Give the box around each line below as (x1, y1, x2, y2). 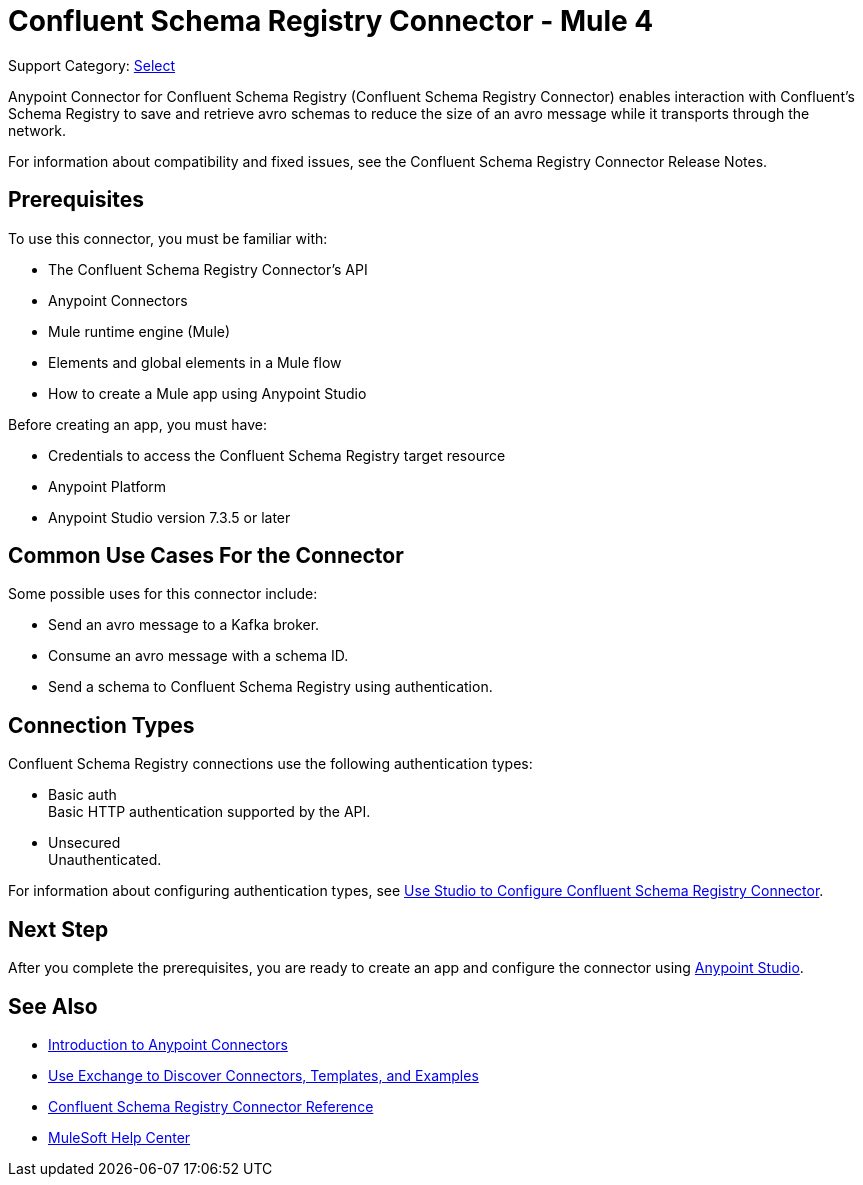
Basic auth (48, 786, 117, 804)
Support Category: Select (8, 56, 176, 74)
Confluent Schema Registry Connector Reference (48, 1097, 374, 1115)
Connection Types (8, 712, 195, 738)
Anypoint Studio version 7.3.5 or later (48, 508, 291, 526)
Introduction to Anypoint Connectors (48, 1035, 288, 1053)
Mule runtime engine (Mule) (48, 322, 231, 340)
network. (8, 121, 67, 139)
